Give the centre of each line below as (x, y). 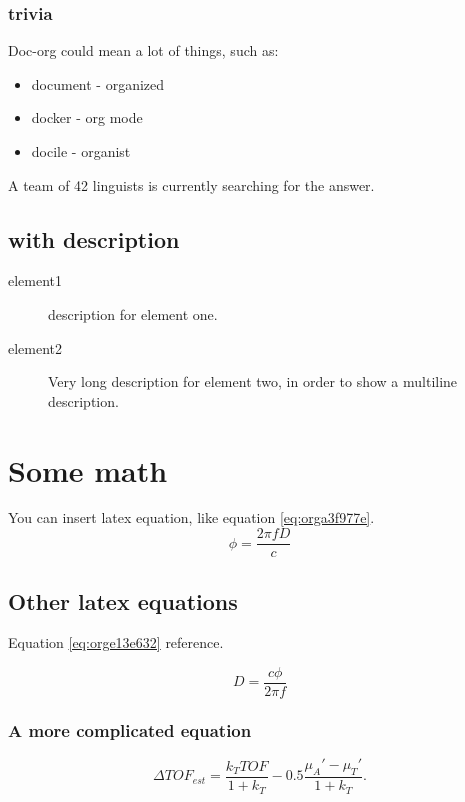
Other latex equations (123, 600)
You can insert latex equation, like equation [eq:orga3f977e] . (191, 517)
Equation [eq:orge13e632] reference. (116, 642)
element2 (35, 347)
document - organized (98, 83)
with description (94, 238)
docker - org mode (87, 117)
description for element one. (133, 313)
